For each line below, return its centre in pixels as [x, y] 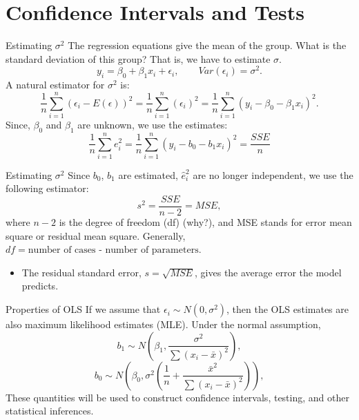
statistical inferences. [50, 411]
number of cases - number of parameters [113, 250]
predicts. [40, 286]
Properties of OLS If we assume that [83, 309]
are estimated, [148, 174]
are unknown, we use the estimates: [153, 124]
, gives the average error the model [268, 272]
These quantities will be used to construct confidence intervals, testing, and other [177, 397]
